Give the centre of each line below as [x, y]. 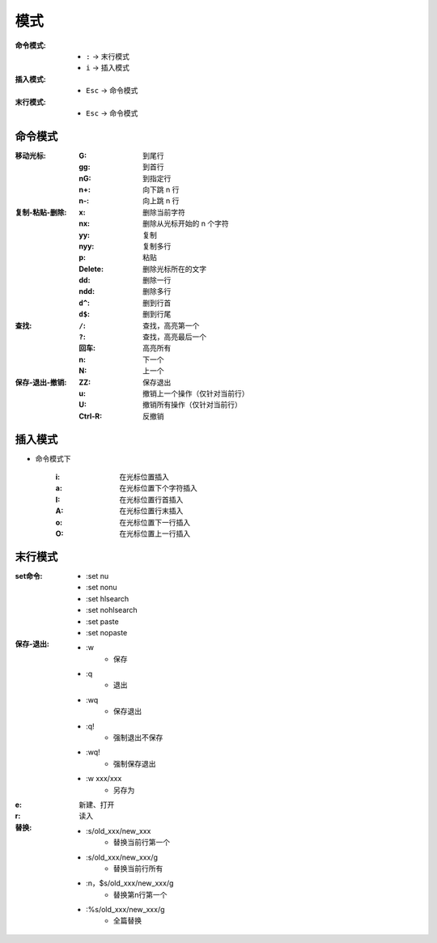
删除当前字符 [164, 212]
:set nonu [102, 588]
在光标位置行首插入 [151, 499]
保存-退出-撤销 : [41, 382]
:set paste [102, 621]
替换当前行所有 [138, 868]
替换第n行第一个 [140, 894]
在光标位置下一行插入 [155, 522]
